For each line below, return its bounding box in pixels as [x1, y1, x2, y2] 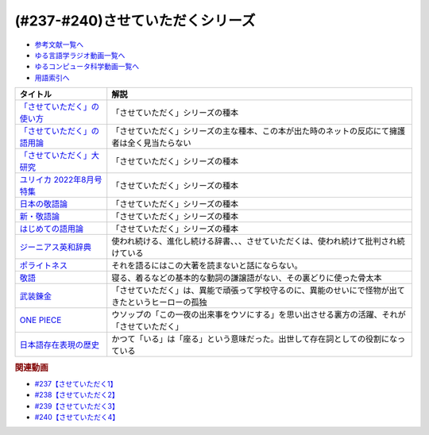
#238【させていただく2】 [34, 390, 119, 400]
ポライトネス [19, 260, 68, 271]
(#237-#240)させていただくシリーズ [14, 12, 256, 29]
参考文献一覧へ [34, 40, 83, 49]
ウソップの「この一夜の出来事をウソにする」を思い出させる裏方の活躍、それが [111, 310, 407, 321]
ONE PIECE [19, 314, 62, 325]
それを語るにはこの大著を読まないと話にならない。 [111, 260, 303, 271]
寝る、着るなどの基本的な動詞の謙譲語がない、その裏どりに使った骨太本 [111, 272, 382, 283]
